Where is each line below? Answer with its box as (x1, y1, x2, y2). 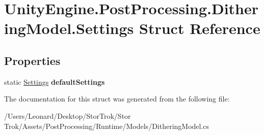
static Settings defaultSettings (4, 76, 105, 87)
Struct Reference (139, 18, 260, 39)
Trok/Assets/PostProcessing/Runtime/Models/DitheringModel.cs (4, 120, 209, 131)
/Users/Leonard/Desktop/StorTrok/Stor (4, 110, 131, 121)
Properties (4, 52, 61, 68)
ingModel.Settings (4, 18, 134, 39)
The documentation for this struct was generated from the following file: (4, 93, 230, 104)
